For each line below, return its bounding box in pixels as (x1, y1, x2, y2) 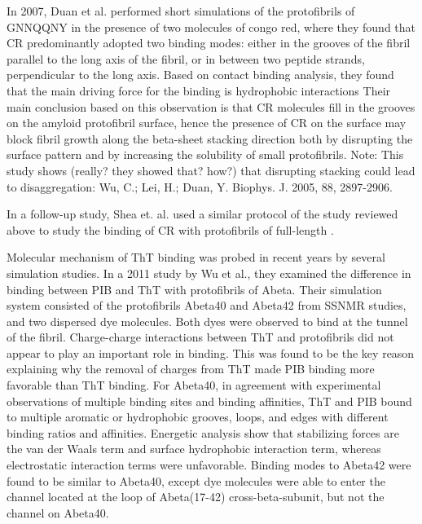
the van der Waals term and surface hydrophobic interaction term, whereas (7, 440, 381, 457)
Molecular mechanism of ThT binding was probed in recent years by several (7, 249, 385, 266)
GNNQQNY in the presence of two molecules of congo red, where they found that (7, 18, 416, 35)
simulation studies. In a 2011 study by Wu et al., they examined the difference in (7, 264, 411, 281)
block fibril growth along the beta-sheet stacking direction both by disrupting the (7, 130, 413, 147)
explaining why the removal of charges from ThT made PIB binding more (7, 360, 375, 377)
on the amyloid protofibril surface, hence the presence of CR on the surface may (7, 114, 407, 131)
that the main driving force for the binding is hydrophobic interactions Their (7, 81, 391, 99)
